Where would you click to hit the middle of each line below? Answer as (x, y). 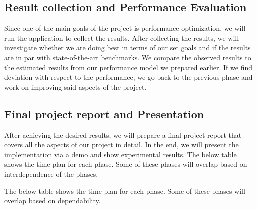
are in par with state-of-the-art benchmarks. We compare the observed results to (128, 57)
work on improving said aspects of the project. (75, 87)
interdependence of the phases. (51, 174)
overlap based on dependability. (52, 201)
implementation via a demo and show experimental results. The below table (120, 154)
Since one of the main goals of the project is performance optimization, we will (125, 28)
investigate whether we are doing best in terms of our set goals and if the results (127, 48)
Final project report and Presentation (104, 114)
